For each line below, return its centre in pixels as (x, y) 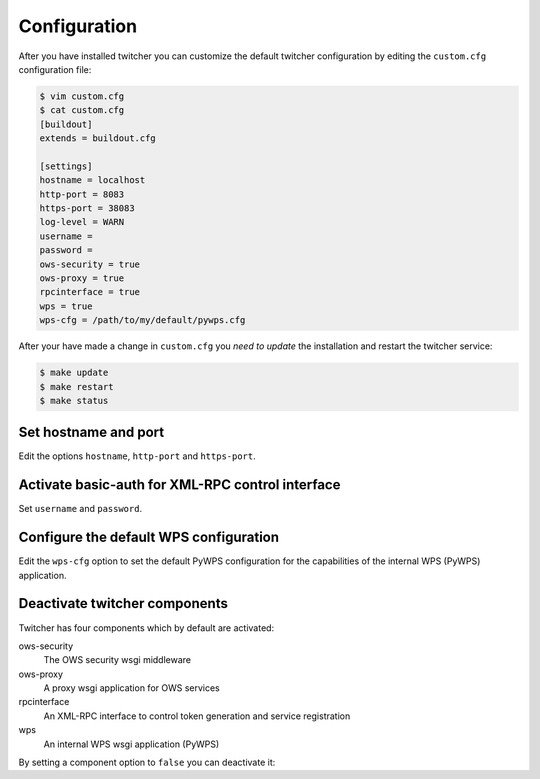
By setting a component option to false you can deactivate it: (147, 762)
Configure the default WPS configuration (149, 537)
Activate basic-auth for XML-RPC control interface (179, 485)
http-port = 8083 (82, 194)
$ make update (74, 373)
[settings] (66, 166)
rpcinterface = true (89, 292)
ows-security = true (89, 264)
